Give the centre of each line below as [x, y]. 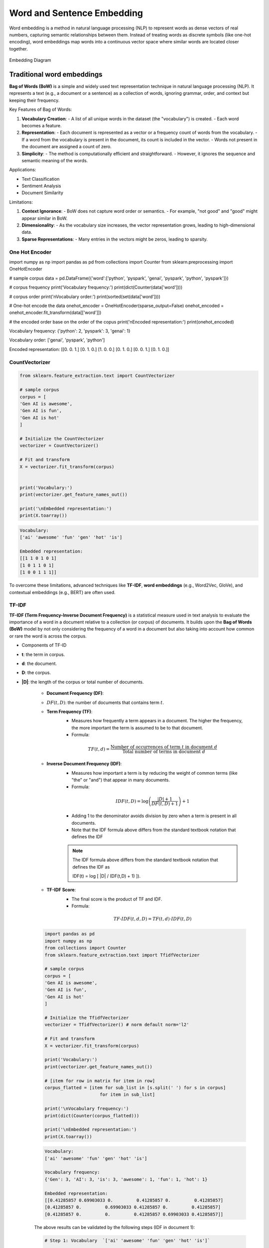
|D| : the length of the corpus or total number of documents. [83, 682]
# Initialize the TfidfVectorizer [87, 1018]
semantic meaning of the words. [55, 160]
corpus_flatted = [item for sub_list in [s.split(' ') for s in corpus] [135, 1088]
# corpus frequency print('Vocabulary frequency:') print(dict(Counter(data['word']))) [96, 288]
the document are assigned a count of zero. [67, 147]
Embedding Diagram [30, 60]
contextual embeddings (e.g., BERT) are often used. [62, 592]
